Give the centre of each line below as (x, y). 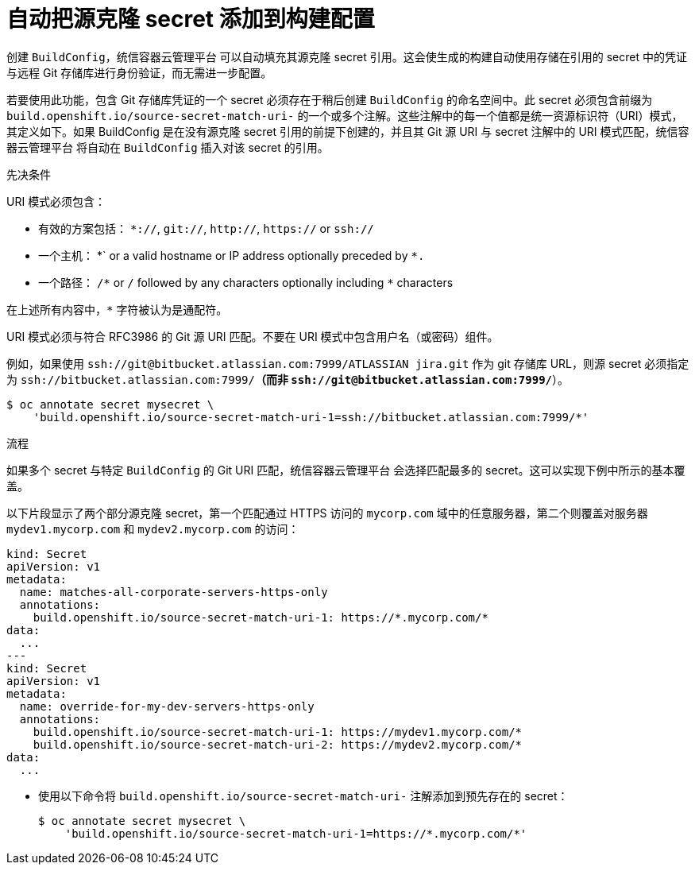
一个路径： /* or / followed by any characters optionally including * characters (246, 282)
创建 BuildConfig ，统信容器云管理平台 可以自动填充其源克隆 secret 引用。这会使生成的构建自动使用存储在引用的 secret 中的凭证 (347, 56)
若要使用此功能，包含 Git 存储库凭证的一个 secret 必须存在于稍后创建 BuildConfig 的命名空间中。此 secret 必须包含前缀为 (330, 99)
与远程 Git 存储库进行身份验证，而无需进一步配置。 (139, 72)
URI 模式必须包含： (56, 201)
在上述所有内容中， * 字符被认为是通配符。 (117, 309)
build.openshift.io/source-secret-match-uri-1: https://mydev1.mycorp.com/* (278, 732)
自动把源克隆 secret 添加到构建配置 (191, 19)
